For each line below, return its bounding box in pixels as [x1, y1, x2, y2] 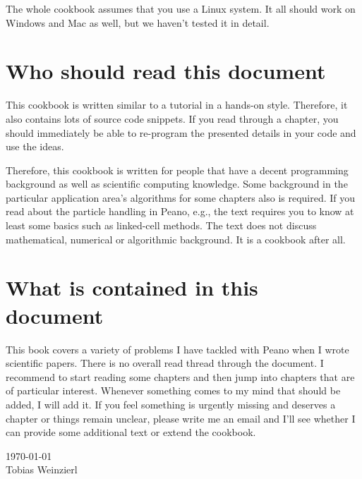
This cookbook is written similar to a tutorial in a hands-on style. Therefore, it [6, 97, 348, 112]
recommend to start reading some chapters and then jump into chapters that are [6, 369, 355, 384]
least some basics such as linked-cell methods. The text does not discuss [6, 218, 317, 233]
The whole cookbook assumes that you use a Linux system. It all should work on [6, 1, 356, 16]
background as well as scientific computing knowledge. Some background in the [6, 176, 348, 191]
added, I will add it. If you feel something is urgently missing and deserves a [6, 396, 336, 411]
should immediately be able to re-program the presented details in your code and [6, 125, 356, 140]
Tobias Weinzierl [6, 462, 78, 477]
